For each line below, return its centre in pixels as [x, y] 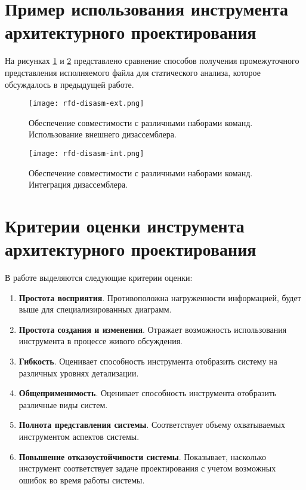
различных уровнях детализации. [79, 373]
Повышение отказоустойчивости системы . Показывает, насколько [142, 456]
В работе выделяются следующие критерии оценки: [99, 278]
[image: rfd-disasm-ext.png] [86, 104]
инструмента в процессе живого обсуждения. [101, 341]
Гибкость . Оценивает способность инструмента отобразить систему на [148, 361]
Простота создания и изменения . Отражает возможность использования [153, 329]
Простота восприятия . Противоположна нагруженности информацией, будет [160, 297]
